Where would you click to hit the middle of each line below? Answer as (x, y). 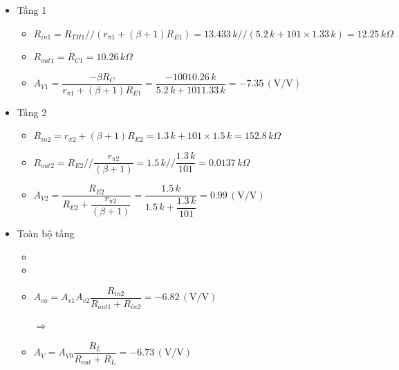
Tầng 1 (32, 10)
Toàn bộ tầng (46, 233)
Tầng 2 (32, 112)
